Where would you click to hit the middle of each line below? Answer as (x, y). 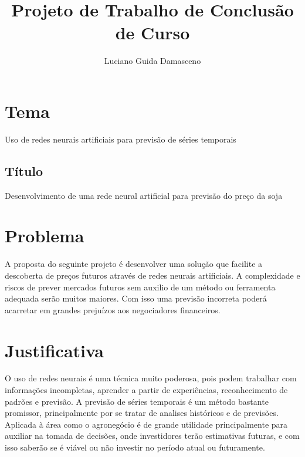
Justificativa (54, 350)
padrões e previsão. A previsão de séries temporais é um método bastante (137, 401)
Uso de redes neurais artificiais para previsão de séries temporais (121, 139)
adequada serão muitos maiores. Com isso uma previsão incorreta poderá (136, 298)
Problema (45, 236)
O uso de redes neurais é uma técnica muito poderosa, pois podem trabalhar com (151, 378)
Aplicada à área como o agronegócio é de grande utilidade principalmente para (146, 424)
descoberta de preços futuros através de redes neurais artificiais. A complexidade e (152, 275)
